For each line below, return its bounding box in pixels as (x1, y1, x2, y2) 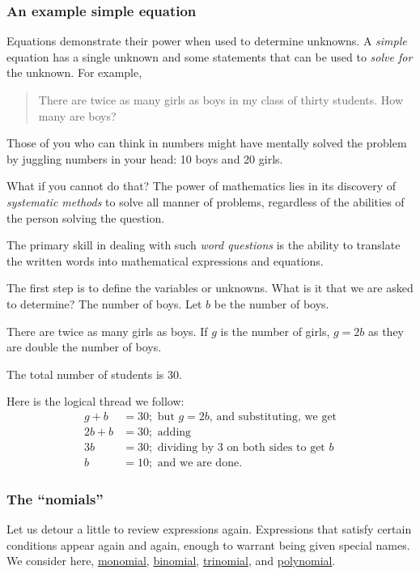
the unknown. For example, (6, 64, 142, 81)
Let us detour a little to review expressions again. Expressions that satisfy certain (6, 521, 412, 538)
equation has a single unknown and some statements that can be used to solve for (6, 48, 413, 65)
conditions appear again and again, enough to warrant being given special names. (6, 536, 410, 553)
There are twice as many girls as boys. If (6, 322, 208, 339)
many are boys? (38, 107, 117, 124)
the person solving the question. (6, 209, 165, 226)
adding (157, 426, 192, 438)
